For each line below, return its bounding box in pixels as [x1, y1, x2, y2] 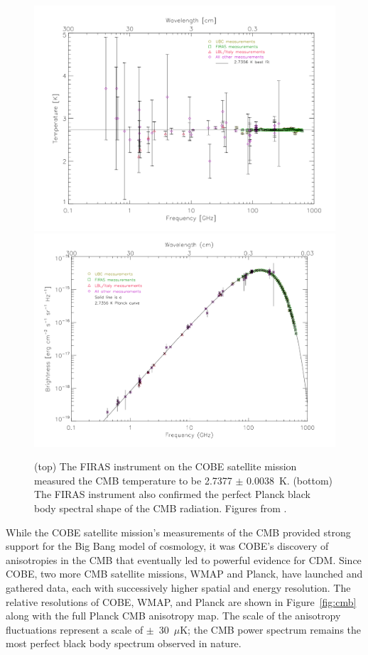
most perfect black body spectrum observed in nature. [6, 636, 242, 651]
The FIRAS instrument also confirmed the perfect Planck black [34, 487, 310, 502]
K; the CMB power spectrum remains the [180, 622, 361, 637]
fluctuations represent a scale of [6, 622, 144, 637]
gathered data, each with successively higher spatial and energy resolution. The [6, 580, 351, 595]
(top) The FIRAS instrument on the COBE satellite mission [34, 459, 297, 474]
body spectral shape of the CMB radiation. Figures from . [34, 500, 287, 515]
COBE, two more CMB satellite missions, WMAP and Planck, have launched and [6, 566, 363, 581]
